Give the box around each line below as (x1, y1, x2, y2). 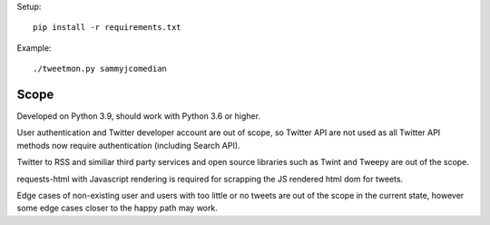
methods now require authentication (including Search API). (16, 140, 240, 151)
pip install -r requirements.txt (33, 23, 181, 33)
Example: (16, 42, 52, 54)
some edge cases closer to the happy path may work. (16, 202, 218, 213)
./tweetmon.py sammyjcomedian (33, 64, 168, 74)
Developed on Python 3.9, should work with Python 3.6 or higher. (16, 111, 260, 122)
